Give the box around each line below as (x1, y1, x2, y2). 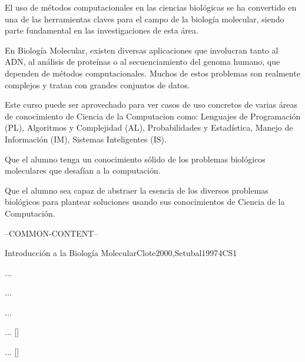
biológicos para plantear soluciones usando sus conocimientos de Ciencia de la (5, 195, 285, 208)
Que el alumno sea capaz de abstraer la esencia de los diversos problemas (5, 184, 268, 196)
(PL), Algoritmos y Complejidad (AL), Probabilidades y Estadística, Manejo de (5, 121, 293, 134)
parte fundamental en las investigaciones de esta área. (5, 24, 198, 36)
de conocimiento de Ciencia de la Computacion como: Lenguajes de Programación (5, 109, 301, 122)
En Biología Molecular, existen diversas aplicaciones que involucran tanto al (5, 44, 279, 56)
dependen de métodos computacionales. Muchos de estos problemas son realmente (5, 67, 300, 79)
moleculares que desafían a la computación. (5, 164, 161, 177)
